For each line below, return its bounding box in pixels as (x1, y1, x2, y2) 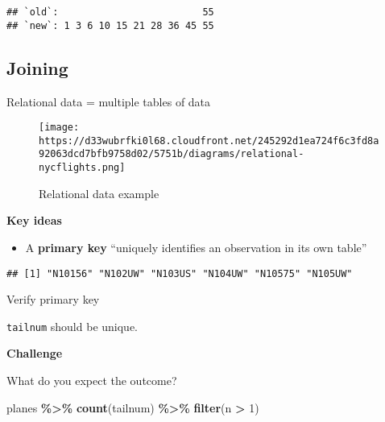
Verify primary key (6, 291, 100, 308)
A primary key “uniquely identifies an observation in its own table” (25, 238, 367, 255)
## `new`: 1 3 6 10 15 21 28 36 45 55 (6, 19, 214, 31)
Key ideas (6, 212, 62, 229)
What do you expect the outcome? (6, 372, 177, 389)
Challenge (6, 345, 63, 362)
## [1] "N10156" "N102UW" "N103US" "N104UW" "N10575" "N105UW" (6, 267, 353, 279)
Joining (6, 55, 68, 80)
